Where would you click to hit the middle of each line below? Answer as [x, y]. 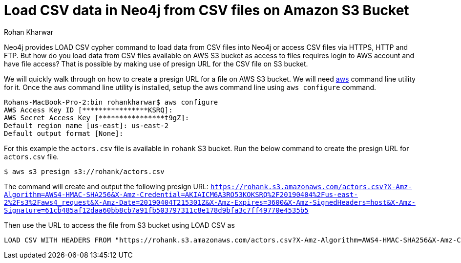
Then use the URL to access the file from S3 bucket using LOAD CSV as [119, 225]
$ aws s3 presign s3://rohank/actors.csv [84, 171]
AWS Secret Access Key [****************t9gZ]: [97, 118]
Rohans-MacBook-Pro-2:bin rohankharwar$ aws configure [111, 102]
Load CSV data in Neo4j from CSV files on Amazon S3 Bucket [207, 10]
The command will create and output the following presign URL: [106, 186]
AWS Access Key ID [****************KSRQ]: [88, 110]
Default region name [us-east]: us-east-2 [86, 125]
